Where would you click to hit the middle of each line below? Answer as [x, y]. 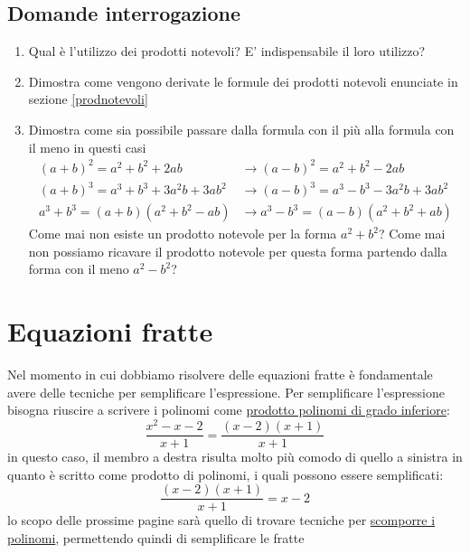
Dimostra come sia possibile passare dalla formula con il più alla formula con [241, 129]
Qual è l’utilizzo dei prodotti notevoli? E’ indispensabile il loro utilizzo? [227, 51]
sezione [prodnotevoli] [88, 99]
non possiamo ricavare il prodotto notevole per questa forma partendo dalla [238, 251]
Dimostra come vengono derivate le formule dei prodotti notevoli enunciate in [243, 81]
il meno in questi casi [87, 147]
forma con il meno [79, 269]
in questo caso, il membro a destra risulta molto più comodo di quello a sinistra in [235, 457]
